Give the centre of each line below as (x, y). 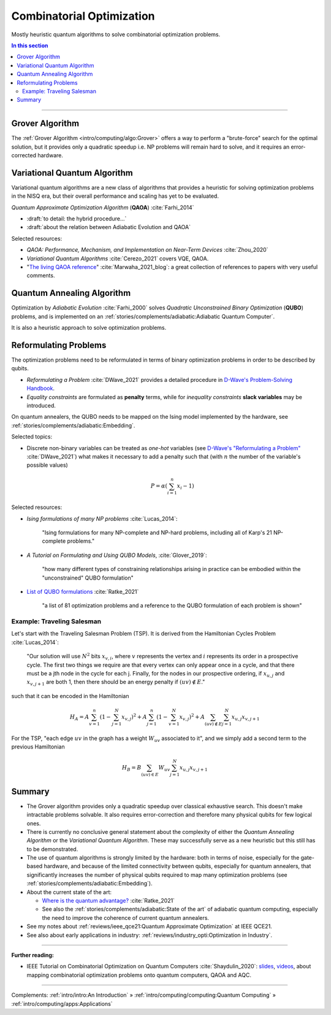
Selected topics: (32, 437)
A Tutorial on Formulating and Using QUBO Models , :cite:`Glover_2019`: (117, 555)
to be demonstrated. (52, 849)
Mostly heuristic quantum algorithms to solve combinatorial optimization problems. (116, 34)
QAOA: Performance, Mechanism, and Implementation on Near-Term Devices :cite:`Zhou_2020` (147, 250)
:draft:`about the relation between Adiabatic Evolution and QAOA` (109, 227)
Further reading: (33, 955)
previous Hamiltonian (38, 747)
